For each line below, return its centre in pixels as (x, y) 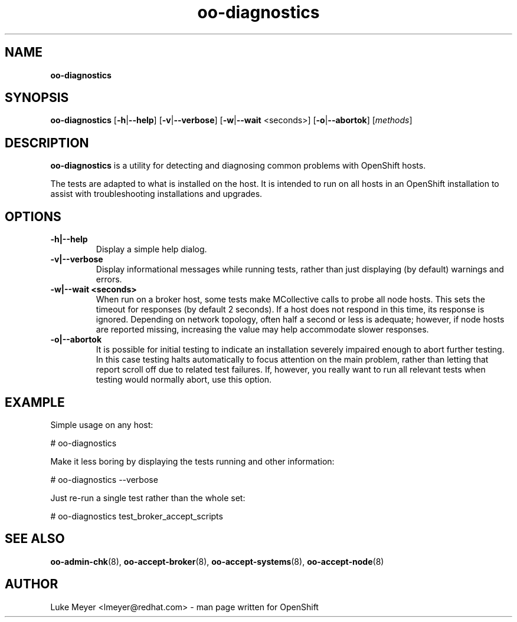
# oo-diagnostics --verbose (104, 479)
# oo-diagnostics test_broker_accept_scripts (137, 516)
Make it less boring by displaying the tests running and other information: (192, 461)
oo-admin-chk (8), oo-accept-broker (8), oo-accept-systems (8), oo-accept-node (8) (217, 561)
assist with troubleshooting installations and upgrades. (156, 194)
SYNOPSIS (37, 98)
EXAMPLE (35, 402)
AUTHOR (32, 584)
